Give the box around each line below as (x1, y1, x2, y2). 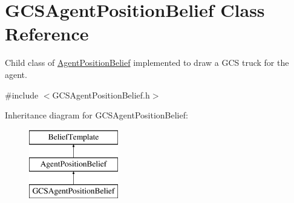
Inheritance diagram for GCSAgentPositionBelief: (5, 109, 188, 121)
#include (5, 88, 39, 101)
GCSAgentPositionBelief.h (52, 88, 150, 101)
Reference (5, 21, 89, 46)
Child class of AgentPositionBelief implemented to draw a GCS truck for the (5, 56, 289, 69)
